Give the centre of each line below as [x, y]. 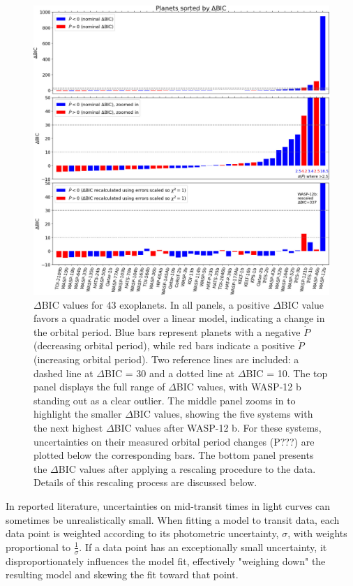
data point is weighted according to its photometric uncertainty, [142, 533]
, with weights [317, 533]
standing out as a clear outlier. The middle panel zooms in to [165, 400]
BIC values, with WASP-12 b [239, 387]
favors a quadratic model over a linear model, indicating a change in [179, 318]
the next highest [68, 427]
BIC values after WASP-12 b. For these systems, [218, 427]
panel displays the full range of [99, 387]
